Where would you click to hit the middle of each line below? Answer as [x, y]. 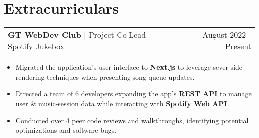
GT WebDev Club [45, 35]
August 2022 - [227, 35]
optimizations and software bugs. [66, 130]
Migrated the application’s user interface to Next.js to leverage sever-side [129, 67]
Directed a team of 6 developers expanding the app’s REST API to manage [133, 93]
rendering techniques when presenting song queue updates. [105, 76]
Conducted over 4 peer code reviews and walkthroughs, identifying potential [132, 120]
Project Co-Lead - [120, 35]
